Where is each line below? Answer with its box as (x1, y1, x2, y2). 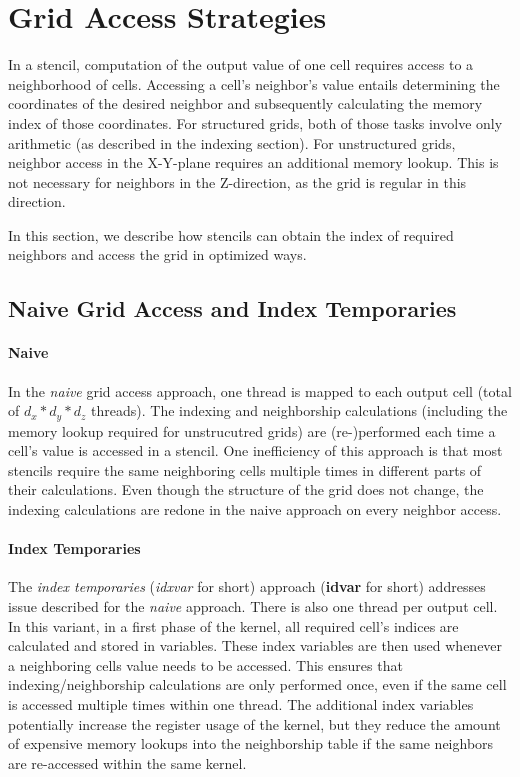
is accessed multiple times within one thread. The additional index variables (8, 694, 474, 715)
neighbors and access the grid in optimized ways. (8, 244, 307, 265)
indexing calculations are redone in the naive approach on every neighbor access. (8, 499, 502, 520)
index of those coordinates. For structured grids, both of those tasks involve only (8, 112, 503, 133)
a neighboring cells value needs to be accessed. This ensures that (8, 654, 403, 675)
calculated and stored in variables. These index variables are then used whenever (8, 635, 503, 656)
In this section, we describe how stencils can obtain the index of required (8, 224, 454, 245)
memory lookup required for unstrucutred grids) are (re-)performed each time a (8, 420, 496, 441)
